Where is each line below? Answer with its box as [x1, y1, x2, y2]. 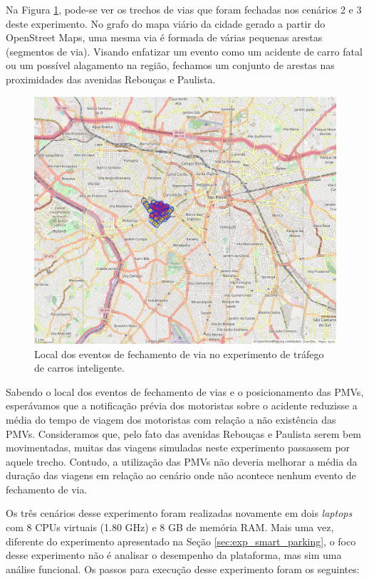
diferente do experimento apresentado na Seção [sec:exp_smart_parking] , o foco [6, 533, 356, 548]
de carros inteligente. [34, 360, 125, 375]
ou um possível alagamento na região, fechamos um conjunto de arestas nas [6, 58, 335, 73]
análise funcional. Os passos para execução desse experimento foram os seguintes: [6, 561, 360, 576]
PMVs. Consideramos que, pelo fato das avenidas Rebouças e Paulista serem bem [6, 426, 362, 441]
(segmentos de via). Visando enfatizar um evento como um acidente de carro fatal [6, 43, 363, 58]
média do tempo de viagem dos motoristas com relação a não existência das [6, 412, 336, 426]
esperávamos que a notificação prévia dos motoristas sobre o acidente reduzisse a [6, 398, 358, 413]
